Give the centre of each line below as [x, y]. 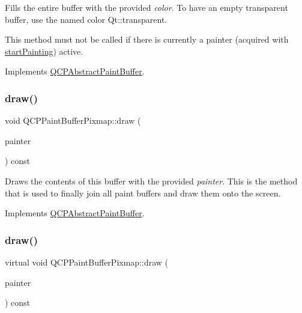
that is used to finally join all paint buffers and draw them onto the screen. [143, 193]
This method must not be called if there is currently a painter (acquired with [147, 39]
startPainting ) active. [44, 51]
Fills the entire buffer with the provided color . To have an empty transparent [146, 7]
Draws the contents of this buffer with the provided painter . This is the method [151, 181]
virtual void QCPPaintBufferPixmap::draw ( [87, 262]
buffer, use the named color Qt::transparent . [86, 19]
